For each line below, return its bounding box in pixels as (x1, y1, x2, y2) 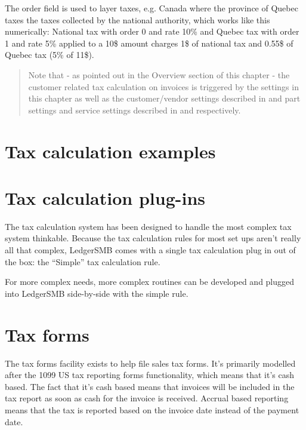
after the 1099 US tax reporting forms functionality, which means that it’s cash (5, 368, 295, 381)
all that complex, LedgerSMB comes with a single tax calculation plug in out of (5, 244, 296, 256)
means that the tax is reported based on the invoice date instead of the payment (5, 403, 299, 416)
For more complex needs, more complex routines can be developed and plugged (5, 275, 295, 288)
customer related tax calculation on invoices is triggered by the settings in (28, 80, 299, 93)
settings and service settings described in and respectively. (28, 103, 241, 116)
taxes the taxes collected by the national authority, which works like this (5, 13, 270, 26)
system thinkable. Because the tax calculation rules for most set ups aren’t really (5, 232, 301, 244)
